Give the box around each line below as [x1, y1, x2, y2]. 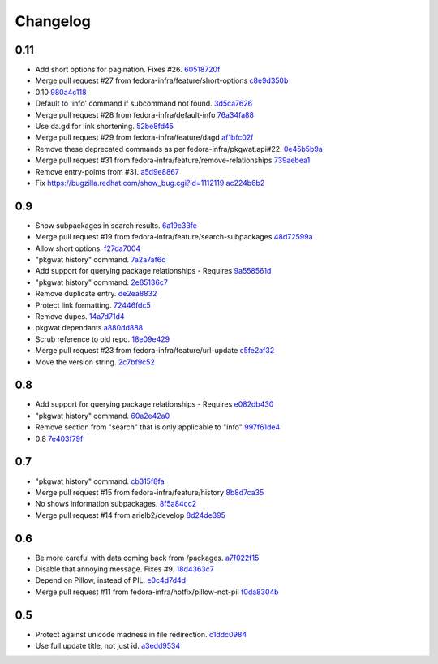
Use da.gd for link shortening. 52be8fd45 [35, 122, 174, 132]
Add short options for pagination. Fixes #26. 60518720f [35, 65, 221, 75]
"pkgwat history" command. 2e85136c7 [35, 277, 168, 287]
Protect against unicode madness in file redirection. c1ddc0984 [35, 629, 247, 639]
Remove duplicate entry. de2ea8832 [35, 289, 157, 299]
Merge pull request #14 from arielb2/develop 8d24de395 [35, 510, 226, 520]
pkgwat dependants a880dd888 [35, 323, 144, 333]
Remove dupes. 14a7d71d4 [35, 312, 125, 321]
